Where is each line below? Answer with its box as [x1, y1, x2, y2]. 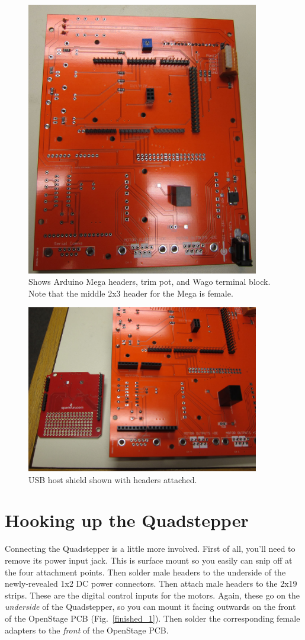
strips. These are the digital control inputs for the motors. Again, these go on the [5, 588, 300, 601]
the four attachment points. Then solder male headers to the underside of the [5, 565, 286, 578]
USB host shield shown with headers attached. [28, 473, 197, 485]
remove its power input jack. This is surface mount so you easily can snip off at [5, 554, 293, 566]
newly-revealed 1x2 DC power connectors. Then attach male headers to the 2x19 [5, 577, 297, 590]
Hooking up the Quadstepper [5, 508, 249, 532]
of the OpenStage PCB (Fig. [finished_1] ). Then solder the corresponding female [5, 612, 300, 624]
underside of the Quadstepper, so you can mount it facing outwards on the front [5, 600, 296, 613]
